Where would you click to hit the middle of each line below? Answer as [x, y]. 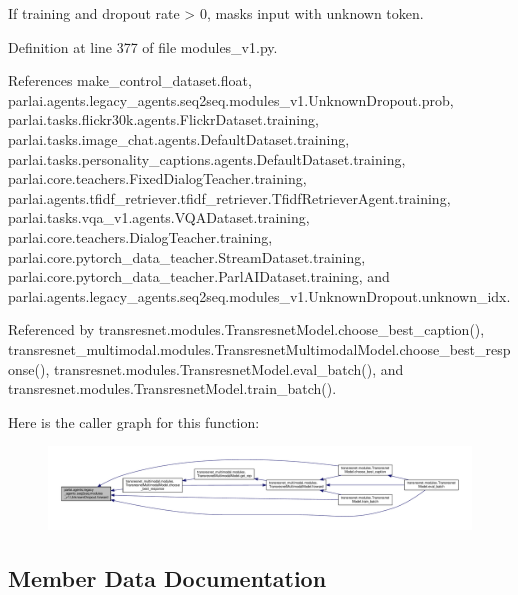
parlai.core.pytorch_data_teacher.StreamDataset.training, [187, 256]
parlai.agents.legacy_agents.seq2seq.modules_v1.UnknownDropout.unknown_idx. [259, 295]
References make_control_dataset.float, [130, 80]
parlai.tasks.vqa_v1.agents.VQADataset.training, [159, 217]
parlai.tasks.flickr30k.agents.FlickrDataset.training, [163, 119]
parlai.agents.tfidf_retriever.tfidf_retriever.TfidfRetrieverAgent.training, [229, 197]
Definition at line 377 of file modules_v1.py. [143, 46]
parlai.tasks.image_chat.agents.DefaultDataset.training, [179, 138]
